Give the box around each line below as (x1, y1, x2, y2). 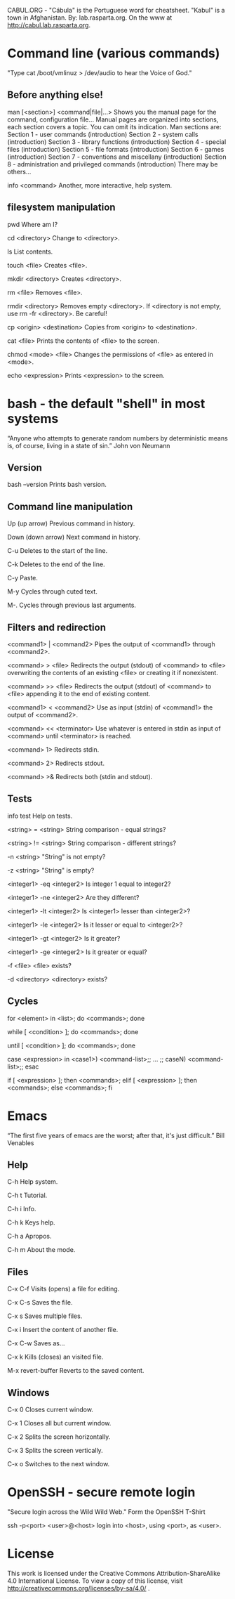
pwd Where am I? (7, 220, 58, 228)
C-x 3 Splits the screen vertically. (7, 1446, 103, 1454)
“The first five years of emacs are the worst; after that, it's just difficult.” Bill (7, 1131, 225, 1140)
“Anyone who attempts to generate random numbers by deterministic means (7, 433, 228, 442)
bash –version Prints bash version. (7, 481, 107, 489)
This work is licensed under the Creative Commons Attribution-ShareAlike (7, 1569, 221, 1577)
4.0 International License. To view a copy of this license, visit (7, 1577, 183, 1585)
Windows (7, 1387, 50, 1399)
